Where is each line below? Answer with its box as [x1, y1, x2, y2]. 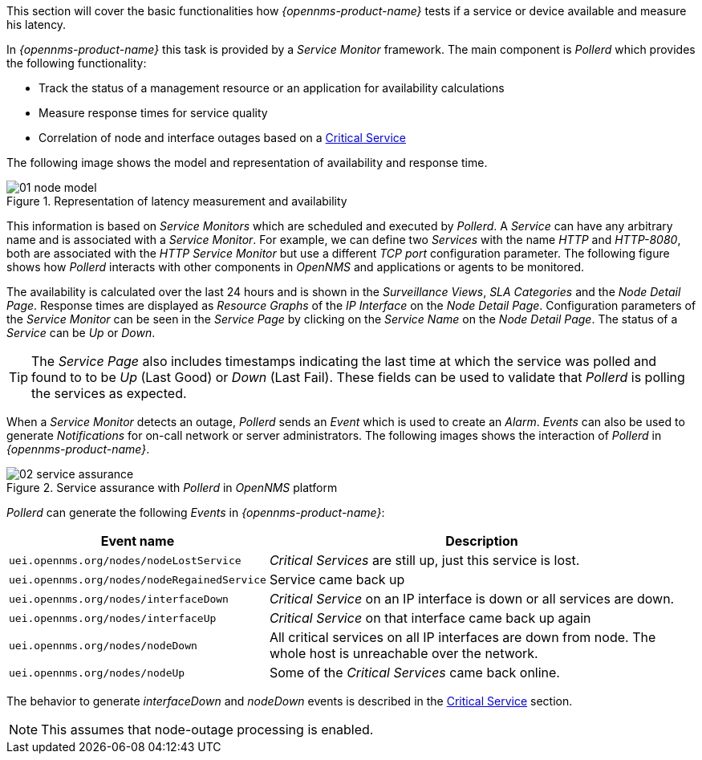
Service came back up [269, 571, 405, 587]
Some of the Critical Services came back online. [269, 664, 560, 681]
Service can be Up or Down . [6, 326, 156, 339]
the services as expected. [31, 385, 187, 401]
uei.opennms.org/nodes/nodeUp [9, 666, 185, 679]
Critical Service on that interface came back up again [269, 610, 591, 626]
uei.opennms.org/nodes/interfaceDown [9, 592, 229, 605]
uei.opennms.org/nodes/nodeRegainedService [9, 573, 266, 586]
